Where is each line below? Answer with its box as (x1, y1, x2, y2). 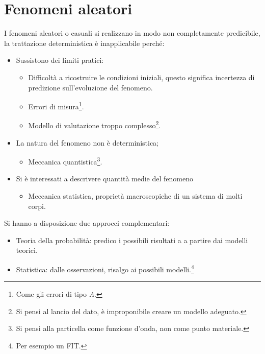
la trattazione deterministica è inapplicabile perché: (4, 37, 165, 48)
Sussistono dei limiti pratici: (16, 55, 104, 65)
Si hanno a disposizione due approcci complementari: (4, 218, 170, 228)
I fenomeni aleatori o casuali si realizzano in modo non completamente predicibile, (4, 28, 260, 38)
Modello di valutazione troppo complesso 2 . (28, 119, 161, 130)
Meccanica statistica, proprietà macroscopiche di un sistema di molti (28, 191, 243, 201)
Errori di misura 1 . (28, 100, 84, 111)
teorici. (16, 245, 38, 255)
